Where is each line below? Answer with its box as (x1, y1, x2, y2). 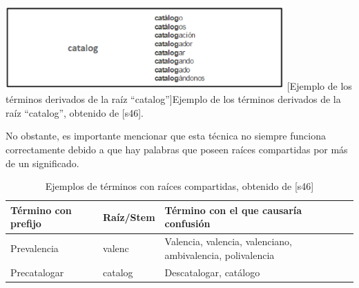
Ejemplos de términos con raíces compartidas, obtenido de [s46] (45, 179, 314, 193)
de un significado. (6, 155, 79, 170)
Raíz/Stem (103, 209, 155, 224)
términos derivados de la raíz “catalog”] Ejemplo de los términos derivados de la (6, 92, 341, 106)
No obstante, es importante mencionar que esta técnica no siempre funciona (6, 128, 326, 143)
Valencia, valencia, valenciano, (164, 234, 292, 249)
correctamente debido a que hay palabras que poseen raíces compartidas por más (6, 142, 348, 157)
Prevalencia (10, 241, 59, 256)
